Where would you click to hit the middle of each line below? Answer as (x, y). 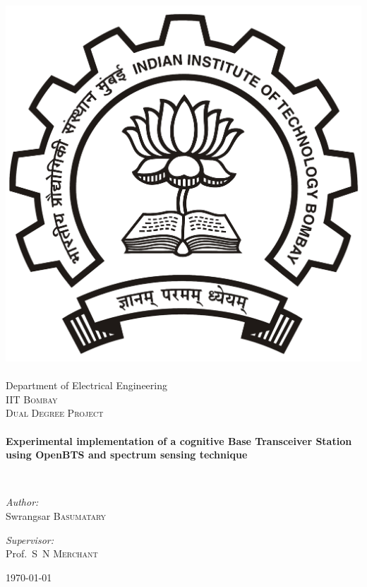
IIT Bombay (32, 399)
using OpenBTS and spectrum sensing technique (127, 455)
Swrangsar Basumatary (56, 515)
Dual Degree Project (55, 413)
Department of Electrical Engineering (86, 385)
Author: (22, 502)
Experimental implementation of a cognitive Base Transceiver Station (179, 440)
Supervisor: (30, 539)
